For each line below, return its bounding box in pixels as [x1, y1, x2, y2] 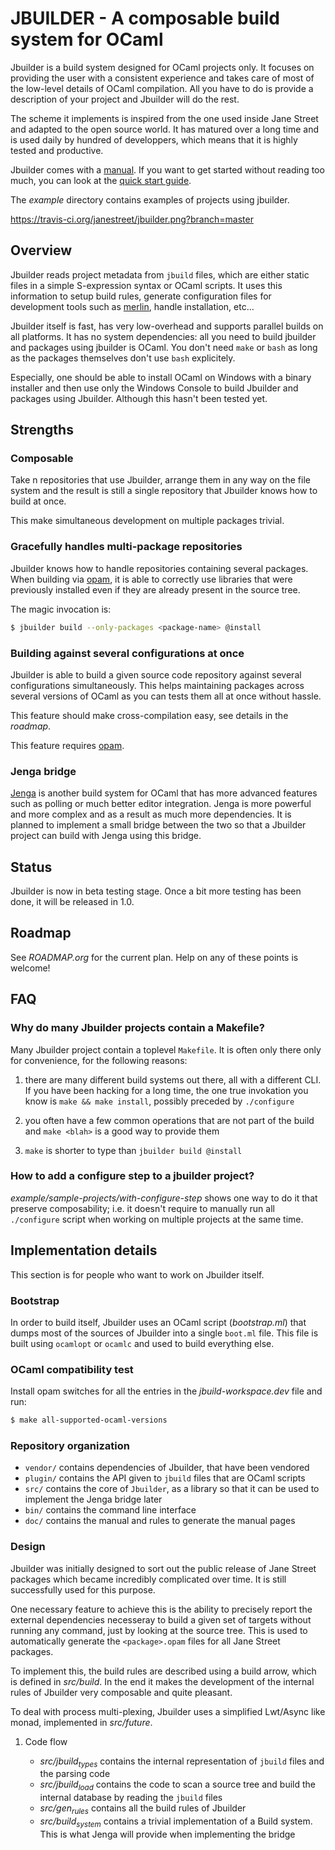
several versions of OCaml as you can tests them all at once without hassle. [10, 690, 322, 702]
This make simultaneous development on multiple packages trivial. [10, 515, 285, 527]
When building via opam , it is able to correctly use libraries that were [10, 573, 293, 585]
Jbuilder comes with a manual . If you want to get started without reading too [10, 163, 325, 176]
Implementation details [10, 1242, 158, 1259]
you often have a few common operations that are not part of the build [24, 1114, 315, 1126]
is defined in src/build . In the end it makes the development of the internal [10, 1675, 315, 1687]
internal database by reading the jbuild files [39, 1792, 223, 1804]
